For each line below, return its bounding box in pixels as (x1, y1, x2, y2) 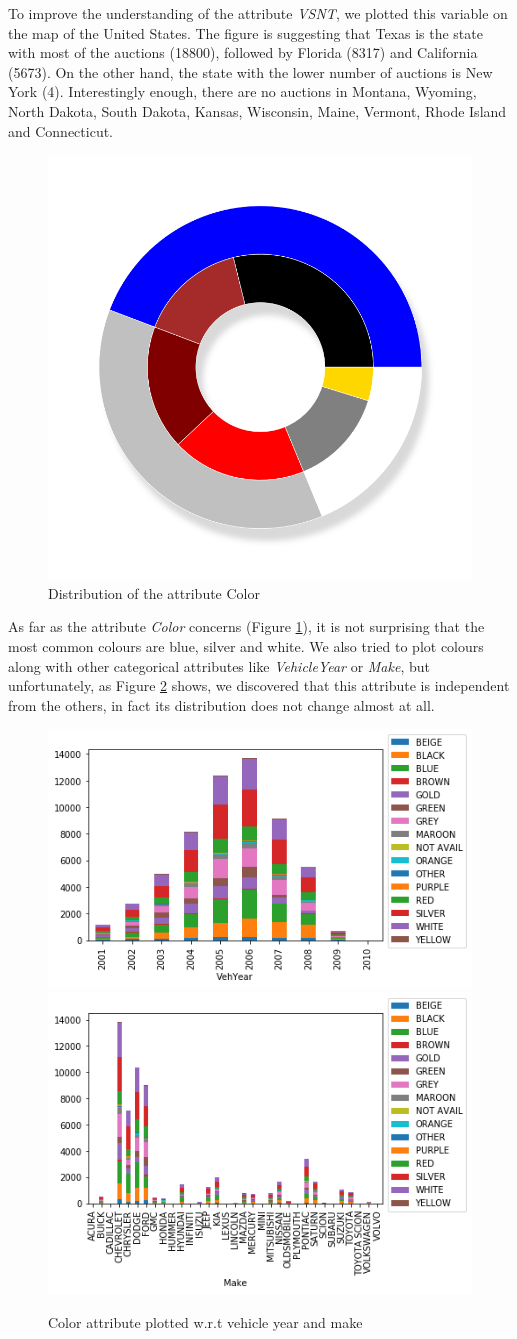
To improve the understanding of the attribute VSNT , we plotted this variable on (8, 3, 508, 23)
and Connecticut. (8, 120, 114, 141)
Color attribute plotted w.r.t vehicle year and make (48, 1311, 363, 1332)
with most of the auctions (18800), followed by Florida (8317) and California (8, 42, 478, 63)
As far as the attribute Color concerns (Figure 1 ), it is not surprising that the (8, 616, 485, 637)
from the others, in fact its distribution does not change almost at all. (8, 694, 435, 715)
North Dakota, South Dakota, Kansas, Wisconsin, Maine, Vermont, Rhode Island (8, 100, 507, 121)
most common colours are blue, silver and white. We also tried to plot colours (8, 635, 484, 656)
